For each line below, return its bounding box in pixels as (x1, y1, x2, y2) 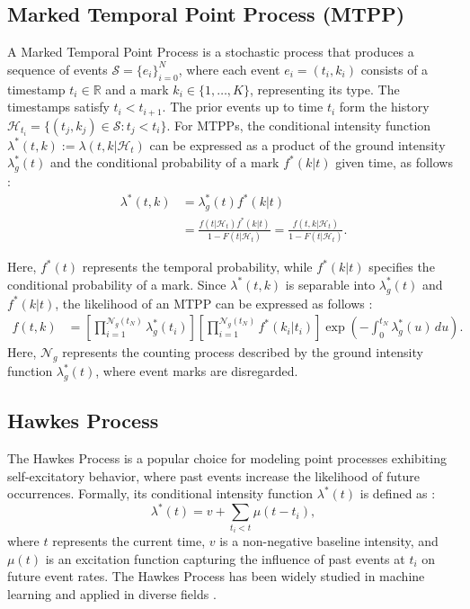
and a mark (105, 79, 169, 98)
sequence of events (7, 59, 108, 78)
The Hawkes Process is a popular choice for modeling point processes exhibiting (7, 449, 447, 468)
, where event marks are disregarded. (95, 362, 298, 381)
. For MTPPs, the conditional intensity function (166, 115, 431, 134)
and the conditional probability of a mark (50, 153, 279, 172)
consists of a (360, 59, 429, 78)
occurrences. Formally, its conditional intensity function (7, 484, 314, 503)
